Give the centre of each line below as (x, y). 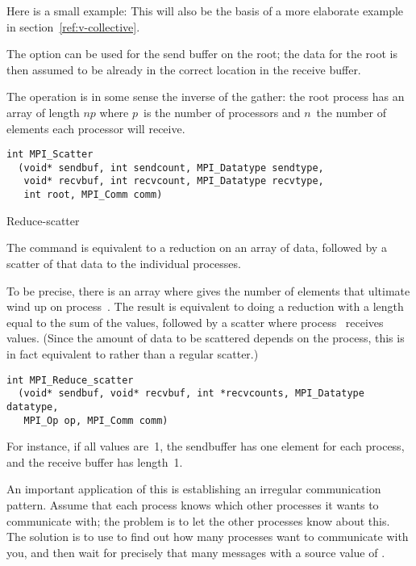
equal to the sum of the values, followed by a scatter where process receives (195, 322)
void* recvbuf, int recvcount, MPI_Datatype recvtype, (174, 181)
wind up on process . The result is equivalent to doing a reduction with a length (205, 306)
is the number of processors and (222, 112)
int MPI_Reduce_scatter (70, 380)
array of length (43, 112)
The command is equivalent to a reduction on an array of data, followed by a (197, 247)
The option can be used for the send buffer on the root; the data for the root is (202, 54)
